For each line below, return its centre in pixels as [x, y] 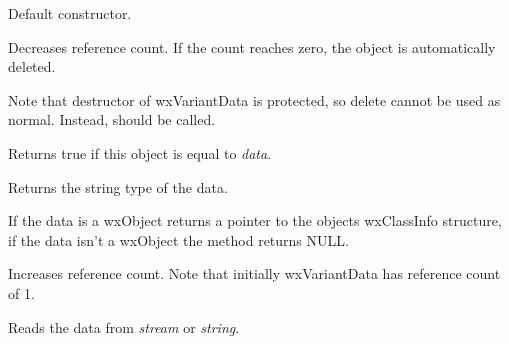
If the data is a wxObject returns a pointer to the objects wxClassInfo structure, [255, 220]
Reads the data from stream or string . [124, 326]
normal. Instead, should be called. [112, 119]
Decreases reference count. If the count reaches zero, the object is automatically [252, 46]
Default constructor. [70, 13]
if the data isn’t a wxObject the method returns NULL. [178, 239]
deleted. [32, 66]
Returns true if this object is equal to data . [140, 152]
